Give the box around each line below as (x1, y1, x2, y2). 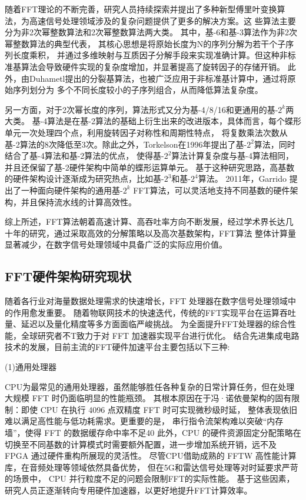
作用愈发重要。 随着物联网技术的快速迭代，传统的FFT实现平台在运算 (12, 306, 280, 318)
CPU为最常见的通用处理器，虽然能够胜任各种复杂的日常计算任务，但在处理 (5, 380, 295, 392)
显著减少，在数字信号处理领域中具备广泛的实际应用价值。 (5, 238, 227, 251)
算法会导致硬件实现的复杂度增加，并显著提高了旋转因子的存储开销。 (21, 60, 285, 72)
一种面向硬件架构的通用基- (21, 184, 123, 196)
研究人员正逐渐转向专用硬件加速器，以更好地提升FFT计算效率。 (5, 484, 252, 496)
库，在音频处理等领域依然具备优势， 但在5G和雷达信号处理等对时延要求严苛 (5, 461, 298, 473)
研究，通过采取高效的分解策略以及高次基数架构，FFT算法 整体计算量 (29, 226, 297, 239)
